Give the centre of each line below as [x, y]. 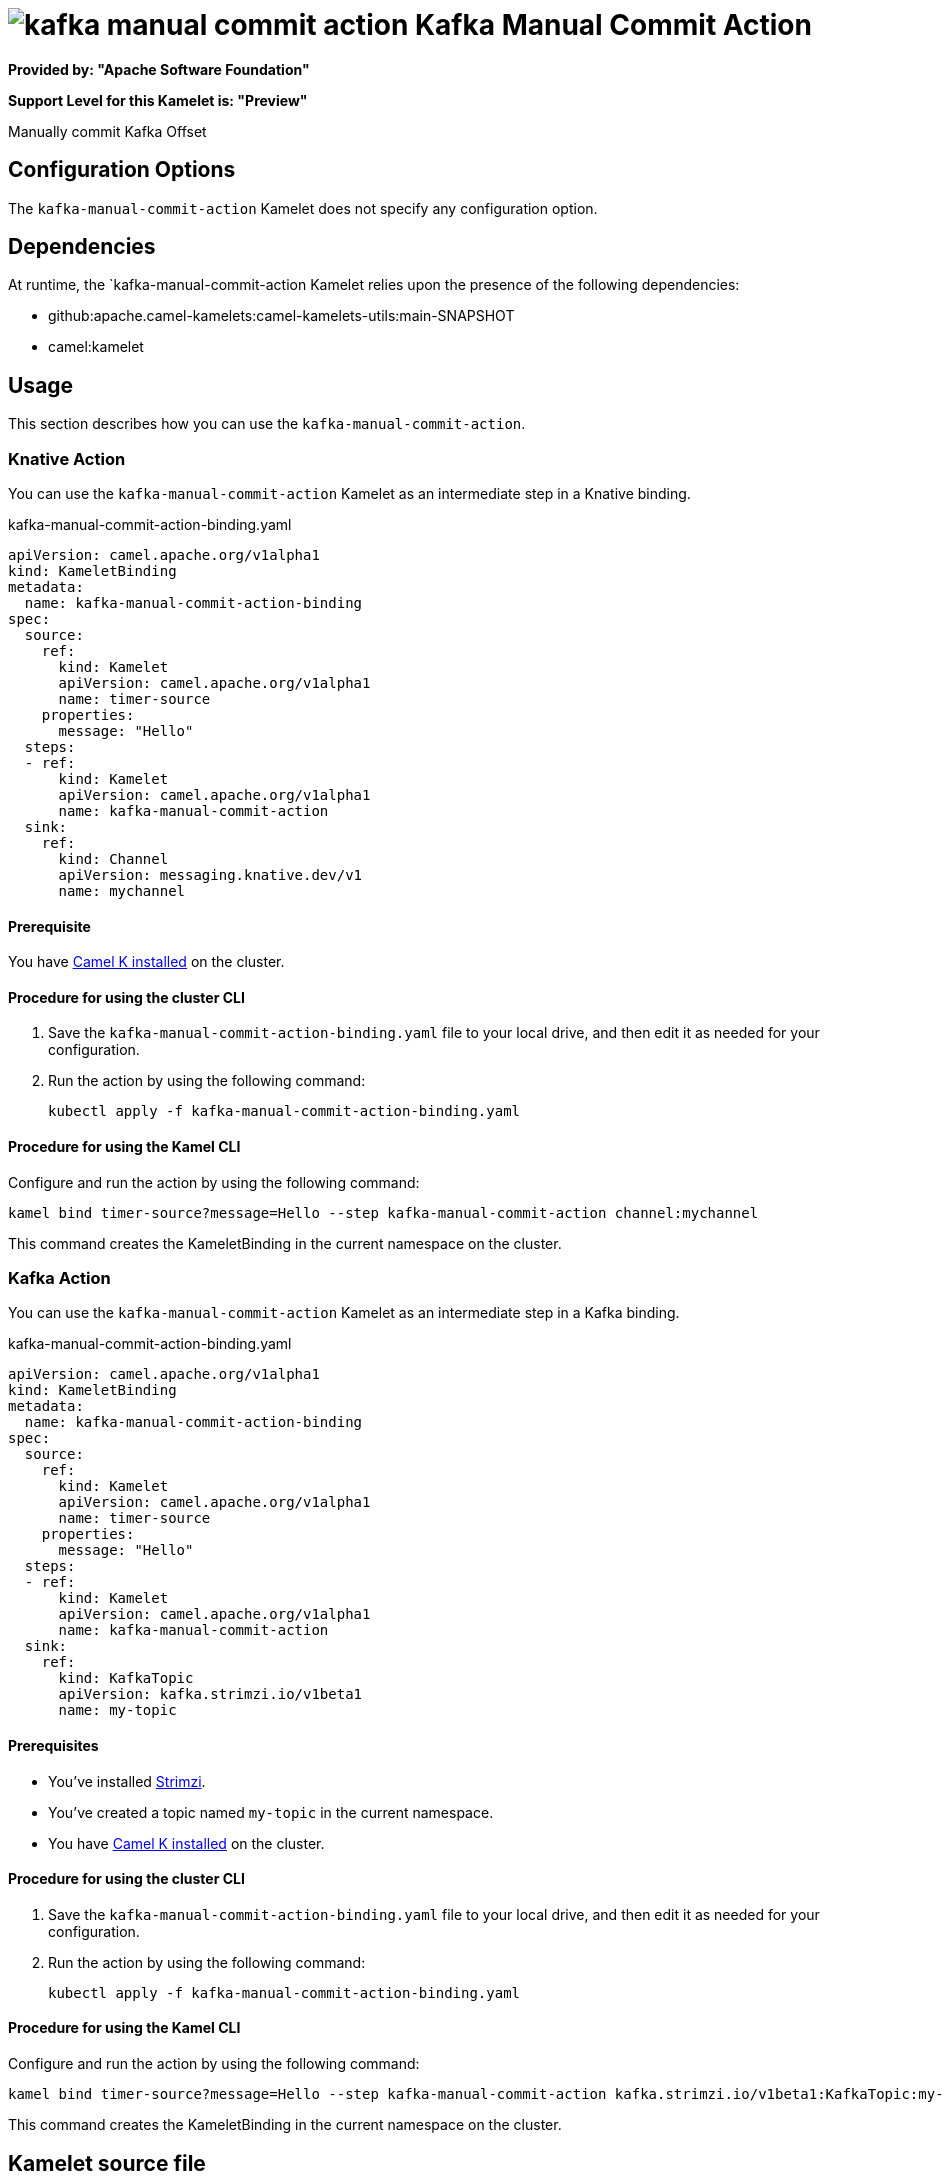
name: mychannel [122, 891]
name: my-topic [117, 1710]
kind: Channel [113, 859]
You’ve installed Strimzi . [127, 1781]
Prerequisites [53, 1746]
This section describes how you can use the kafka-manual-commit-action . [267, 424]
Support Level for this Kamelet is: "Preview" [158, 100]
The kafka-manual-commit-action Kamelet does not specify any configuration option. [303, 208]
